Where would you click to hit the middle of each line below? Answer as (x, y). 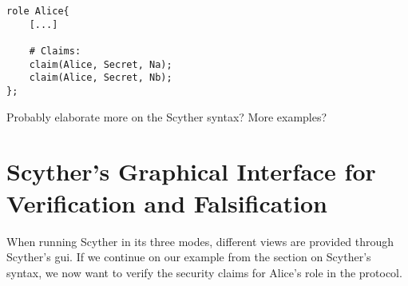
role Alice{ (38, 11)
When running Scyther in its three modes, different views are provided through (200, 241)
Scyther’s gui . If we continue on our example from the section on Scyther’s (189, 257)
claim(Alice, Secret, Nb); (101, 78)
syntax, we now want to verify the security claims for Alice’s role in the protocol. (204, 272)
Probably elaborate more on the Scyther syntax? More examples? (167, 116)
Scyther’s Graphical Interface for (191, 171)
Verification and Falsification (167, 203)
